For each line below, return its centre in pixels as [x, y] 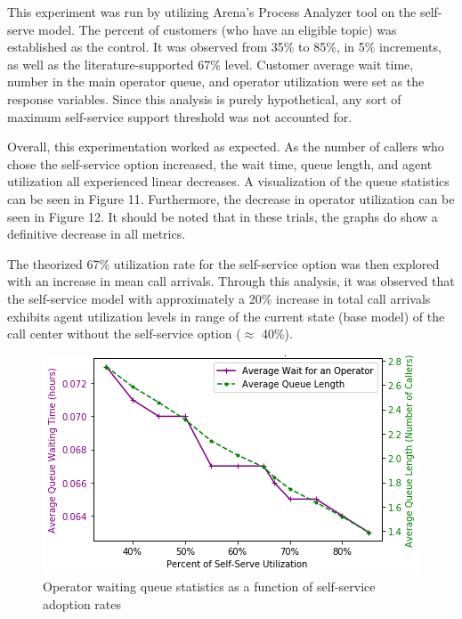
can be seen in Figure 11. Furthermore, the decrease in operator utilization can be [231, 198]
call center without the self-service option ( [124, 334]
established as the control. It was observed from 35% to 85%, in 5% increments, [224, 47]
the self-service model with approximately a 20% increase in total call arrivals [219, 298]
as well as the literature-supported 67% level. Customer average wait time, [211, 64]
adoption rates [82, 603]
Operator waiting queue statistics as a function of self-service [209, 586]
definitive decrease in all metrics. [97, 234]
